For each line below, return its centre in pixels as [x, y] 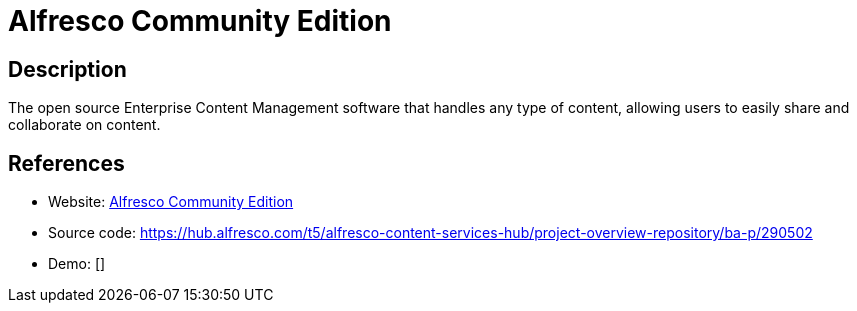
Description [67, 69]
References [66, 163]
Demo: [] [77, 264]
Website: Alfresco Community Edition [171, 202]
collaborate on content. [84, 125]
